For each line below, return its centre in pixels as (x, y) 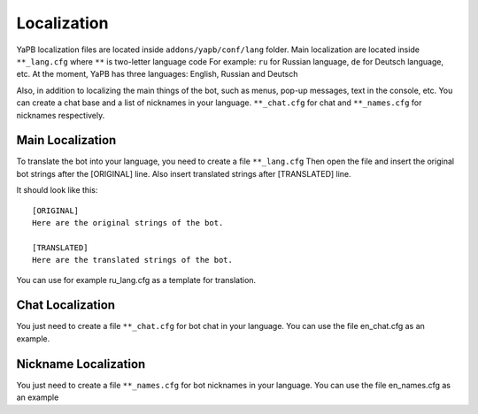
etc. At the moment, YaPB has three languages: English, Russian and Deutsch (157, 74)
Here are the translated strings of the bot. (133, 260)
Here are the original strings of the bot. (128, 222)
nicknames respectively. (61, 115)
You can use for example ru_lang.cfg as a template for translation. (136, 280)
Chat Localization (66, 305)
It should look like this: (57, 190)
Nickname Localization (81, 364)
